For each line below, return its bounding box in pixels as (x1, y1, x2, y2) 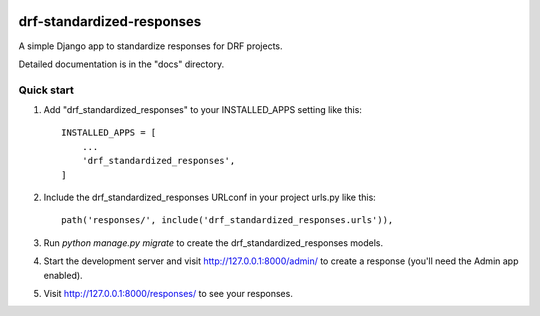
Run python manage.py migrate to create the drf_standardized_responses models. (43, 236, 384, 249)
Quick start (18, 83, 75, 97)
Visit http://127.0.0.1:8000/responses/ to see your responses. (43, 287, 294, 299)
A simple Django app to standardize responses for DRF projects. (18, 40, 284, 52)
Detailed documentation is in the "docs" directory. (18, 58, 225, 70)
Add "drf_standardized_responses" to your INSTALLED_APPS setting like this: (43, 104, 362, 116)
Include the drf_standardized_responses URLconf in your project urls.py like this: (43, 191, 377, 203)
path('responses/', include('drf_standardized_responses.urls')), (61, 215, 394, 226)
